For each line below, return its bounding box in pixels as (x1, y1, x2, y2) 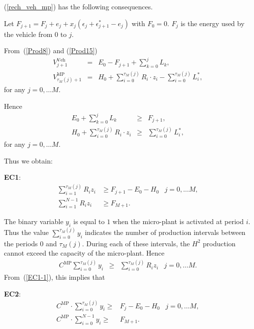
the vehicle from (4, 29, 53, 39)
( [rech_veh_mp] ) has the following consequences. (4, 1, 153, 11)
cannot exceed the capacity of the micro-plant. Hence (4, 248, 164, 258)
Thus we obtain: (4, 155, 53, 165)
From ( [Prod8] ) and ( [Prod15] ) (4, 45, 97, 56)
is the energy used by (180, 18, 245, 28)
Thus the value (4, 227, 49, 237)
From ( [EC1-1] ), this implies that (4, 271, 105, 282)
